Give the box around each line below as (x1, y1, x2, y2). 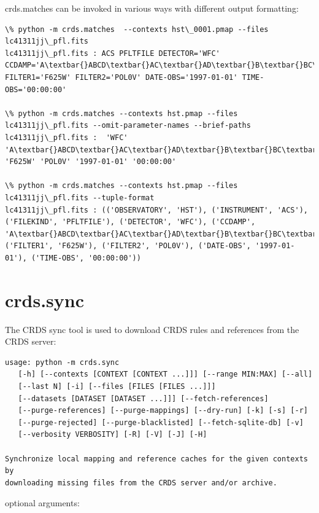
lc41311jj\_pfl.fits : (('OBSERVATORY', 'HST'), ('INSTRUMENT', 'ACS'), (5, 205, 308, 214)
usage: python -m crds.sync (5, 358, 120, 367)
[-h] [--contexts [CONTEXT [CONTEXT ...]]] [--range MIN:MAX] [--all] (18, 370, 313, 379)
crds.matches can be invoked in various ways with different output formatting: (5, 2, 299, 14)
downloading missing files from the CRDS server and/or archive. (5, 478, 277, 487)
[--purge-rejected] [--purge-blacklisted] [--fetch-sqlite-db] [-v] (18, 418, 304, 427)
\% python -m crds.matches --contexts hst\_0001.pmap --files (5, 25, 269, 34)
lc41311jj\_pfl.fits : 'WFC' (5, 133, 128, 142)
